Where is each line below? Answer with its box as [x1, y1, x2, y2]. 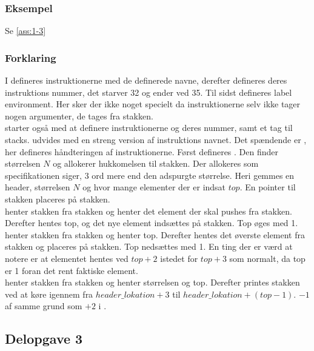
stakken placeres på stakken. [5, 192, 110, 205]
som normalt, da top [229, 252, 306, 264]
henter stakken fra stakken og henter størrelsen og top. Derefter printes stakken [5, 276, 300, 289]
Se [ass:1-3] [5, 24, 46, 37]
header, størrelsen [5, 181, 70, 193]
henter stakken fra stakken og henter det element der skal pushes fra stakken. [5, 204, 292, 217]
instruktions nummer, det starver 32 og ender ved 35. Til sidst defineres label [5, 85, 292, 98]
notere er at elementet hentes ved [5, 252, 129, 264]
